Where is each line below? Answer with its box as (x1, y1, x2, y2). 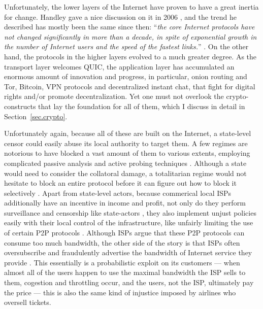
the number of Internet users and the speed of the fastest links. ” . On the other (4, 41, 249, 52)
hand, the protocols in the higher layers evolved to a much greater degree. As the (4, 51, 257, 61)
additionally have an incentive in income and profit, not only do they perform (4, 197, 246, 208)
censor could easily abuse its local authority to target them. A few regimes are (4, 138, 248, 148)
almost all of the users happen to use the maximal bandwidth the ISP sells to (4, 267, 246, 278)
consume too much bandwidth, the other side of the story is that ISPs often (4, 237, 240, 248)
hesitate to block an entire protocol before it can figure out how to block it (4, 178, 237, 188)
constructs (4, 100, 36, 111)
